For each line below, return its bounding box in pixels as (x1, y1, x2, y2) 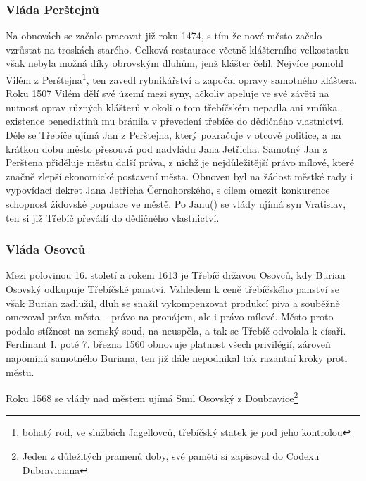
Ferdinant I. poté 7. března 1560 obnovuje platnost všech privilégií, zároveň (6, 337, 331, 351)
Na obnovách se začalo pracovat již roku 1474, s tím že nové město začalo (6, 28, 322, 43)
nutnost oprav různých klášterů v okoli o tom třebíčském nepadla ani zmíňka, (6, 99, 341, 114)
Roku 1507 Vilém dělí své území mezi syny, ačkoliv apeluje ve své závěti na (6, 86, 329, 101)
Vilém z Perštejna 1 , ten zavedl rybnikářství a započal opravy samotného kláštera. (6, 70, 358, 87)
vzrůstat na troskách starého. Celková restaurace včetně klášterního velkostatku (6, 42, 349, 56)
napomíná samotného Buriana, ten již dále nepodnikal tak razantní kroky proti (6, 350, 348, 365)
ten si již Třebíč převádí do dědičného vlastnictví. (6, 210, 220, 225)
